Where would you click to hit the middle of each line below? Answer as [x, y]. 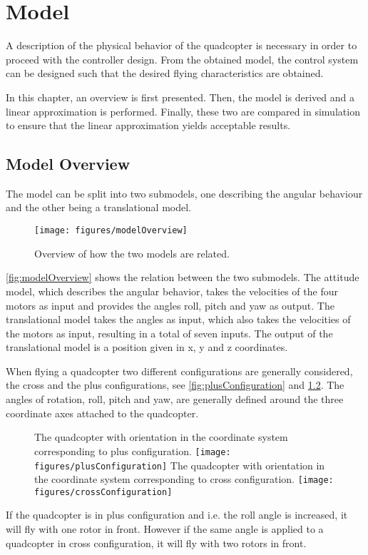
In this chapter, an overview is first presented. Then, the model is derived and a [180, 97]
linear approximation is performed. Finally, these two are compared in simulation [183, 111]
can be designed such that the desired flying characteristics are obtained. [165, 73]
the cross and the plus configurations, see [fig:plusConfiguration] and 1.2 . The [175, 385]
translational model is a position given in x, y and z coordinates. [147, 347]
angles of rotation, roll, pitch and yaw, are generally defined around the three [175, 399]
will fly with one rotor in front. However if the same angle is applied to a [165, 529]
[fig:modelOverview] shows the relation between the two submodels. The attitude [183, 277]
